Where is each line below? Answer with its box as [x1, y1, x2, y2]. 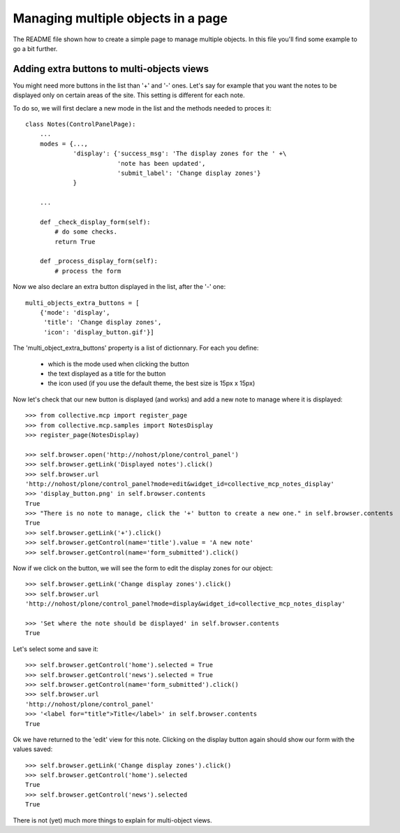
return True [54, 238, 96, 245]
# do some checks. [54, 228, 118, 236]
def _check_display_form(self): [39, 218, 151, 226]
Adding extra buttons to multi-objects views [13, 63, 209, 75]
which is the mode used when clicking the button [47, 359, 189, 368]
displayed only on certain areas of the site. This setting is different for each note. [13, 91, 245, 99]
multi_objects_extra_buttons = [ [25, 299, 140, 307]
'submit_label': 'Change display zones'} [117, 169, 261, 177]
